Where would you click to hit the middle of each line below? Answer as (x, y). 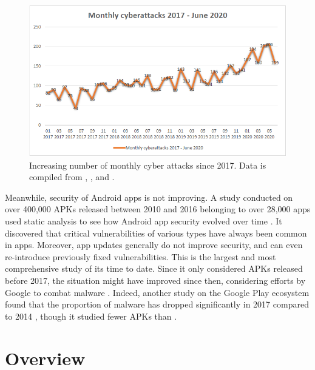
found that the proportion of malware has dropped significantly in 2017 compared (157, 304)
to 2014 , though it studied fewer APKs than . (91, 316)
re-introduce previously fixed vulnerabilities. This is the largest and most (141, 256)
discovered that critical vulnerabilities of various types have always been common (156, 233)
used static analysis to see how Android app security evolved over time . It (144, 221)
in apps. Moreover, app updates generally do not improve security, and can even (154, 245)
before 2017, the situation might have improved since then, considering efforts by (155, 281)
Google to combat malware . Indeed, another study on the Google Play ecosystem (157, 292)
